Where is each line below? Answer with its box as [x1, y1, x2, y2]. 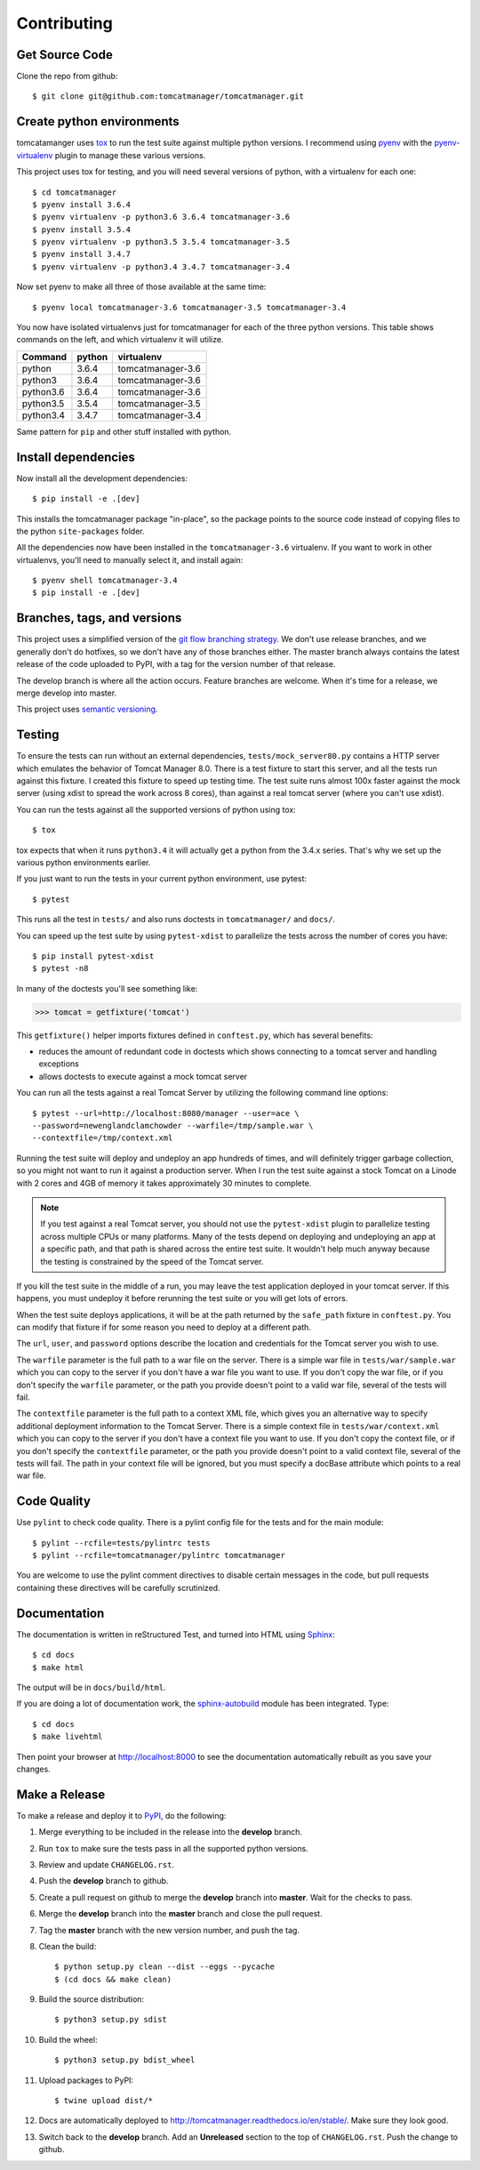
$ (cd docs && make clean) [54, 1974, 172, 1984]
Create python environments [16, 114, 180, 129]
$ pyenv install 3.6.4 [32, 199, 132, 209]
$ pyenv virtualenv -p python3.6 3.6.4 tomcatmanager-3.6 [32, 212, 291, 222]
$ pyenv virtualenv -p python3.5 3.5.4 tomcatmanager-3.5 [32, 237, 291, 247]
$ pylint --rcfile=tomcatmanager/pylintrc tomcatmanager [32, 1550, 286, 1561]
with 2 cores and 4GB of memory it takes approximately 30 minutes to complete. [16, 1177, 312, 1188]
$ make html [32, 1662, 84, 1672]
